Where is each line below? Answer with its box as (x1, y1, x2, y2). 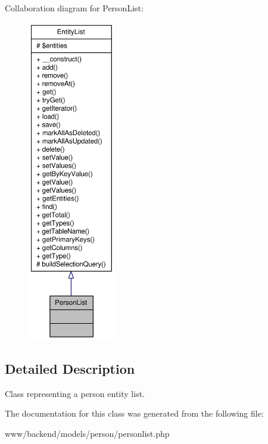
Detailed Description (5, 359, 135, 377)
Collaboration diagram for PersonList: (5, 2, 144, 14)
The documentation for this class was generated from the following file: (5, 407, 264, 420)
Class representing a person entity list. (5, 387, 145, 399)
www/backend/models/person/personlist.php (5, 427, 170, 439)
